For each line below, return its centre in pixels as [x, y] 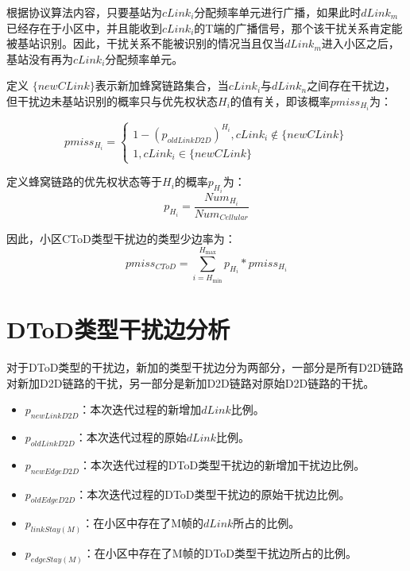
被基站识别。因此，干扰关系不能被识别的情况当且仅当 [145, 43]
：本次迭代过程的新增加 [140, 409]
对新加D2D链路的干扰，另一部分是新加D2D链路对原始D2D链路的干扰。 [191, 382]
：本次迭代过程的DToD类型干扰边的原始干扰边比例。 [213, 494]
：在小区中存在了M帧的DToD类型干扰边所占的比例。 [220, 553]
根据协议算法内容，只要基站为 [84, 12]
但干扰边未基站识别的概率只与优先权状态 [112, 100]
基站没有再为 [40, 58]
